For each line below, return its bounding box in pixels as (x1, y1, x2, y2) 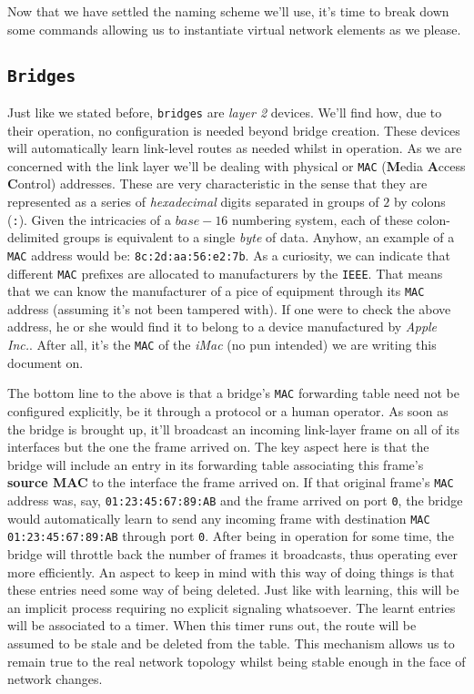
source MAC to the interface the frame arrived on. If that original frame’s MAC (7, 473, 454, 492)
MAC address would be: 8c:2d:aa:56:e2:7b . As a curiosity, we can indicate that (7, 245, 450, 264)
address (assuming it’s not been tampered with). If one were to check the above (7, 299, 451, 318)
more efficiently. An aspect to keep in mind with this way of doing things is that (7, 562, 455, 581)
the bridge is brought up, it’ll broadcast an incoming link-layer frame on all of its (7, 419, 460, 438)
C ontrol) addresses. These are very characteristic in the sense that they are (7, 174, 428, 193)
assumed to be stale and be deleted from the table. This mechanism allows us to (7, 633, 455, 652)
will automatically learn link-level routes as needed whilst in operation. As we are (7, 138, 462, 158)
